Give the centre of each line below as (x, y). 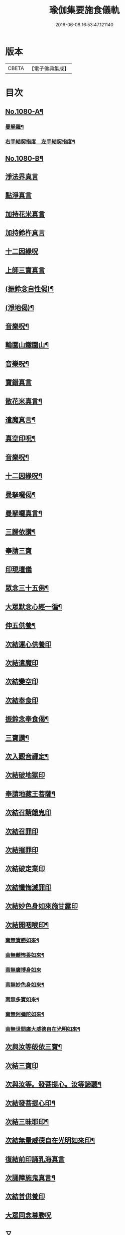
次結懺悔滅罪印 (28, 887)
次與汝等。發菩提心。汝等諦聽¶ (53, 1085)
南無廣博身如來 (23, 970)
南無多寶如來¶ (22, 1000)
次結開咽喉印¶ (27, 925)
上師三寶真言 (25, 270)
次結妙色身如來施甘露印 (41, 906)
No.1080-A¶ (24, 112)
